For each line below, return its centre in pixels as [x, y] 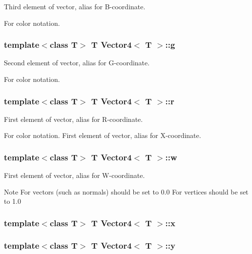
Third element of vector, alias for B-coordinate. [75, 6]
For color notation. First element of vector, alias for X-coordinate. [103, 135]
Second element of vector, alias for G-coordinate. [77, 63]
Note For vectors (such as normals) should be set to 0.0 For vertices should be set [126, 191]
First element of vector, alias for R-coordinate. [73, 119]
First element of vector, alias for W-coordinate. [74, 175]
